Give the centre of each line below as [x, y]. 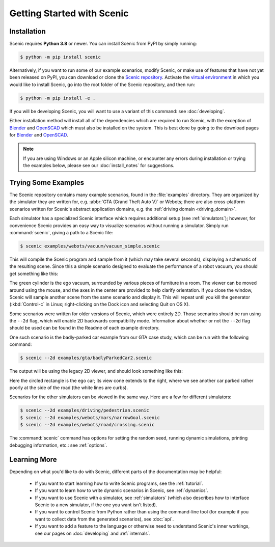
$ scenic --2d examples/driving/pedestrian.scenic [85, 411]
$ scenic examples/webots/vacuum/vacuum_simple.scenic [90, 246]
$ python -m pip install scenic [61, 57]
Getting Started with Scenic [69, 13]
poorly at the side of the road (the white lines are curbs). [69, 388]
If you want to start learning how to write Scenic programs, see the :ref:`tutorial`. [119, 483]
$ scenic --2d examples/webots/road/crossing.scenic [87, 425]
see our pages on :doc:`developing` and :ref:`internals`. [93, 533]
